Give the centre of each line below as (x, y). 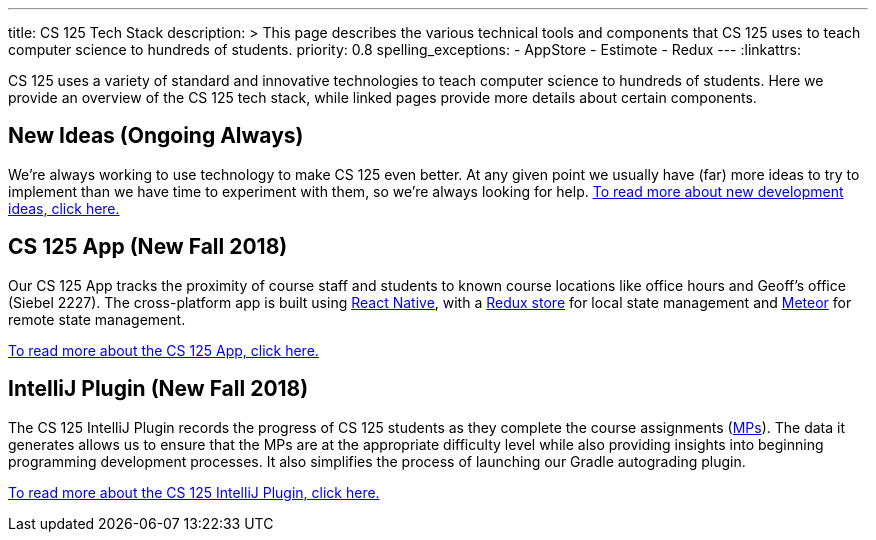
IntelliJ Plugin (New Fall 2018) (158, 389)
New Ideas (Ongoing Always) (156, 136)
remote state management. (97, 319)
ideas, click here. (64, 208)
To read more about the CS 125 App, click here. (163, 350)
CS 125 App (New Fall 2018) (148, 247)
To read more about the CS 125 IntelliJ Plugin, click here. (194, 492)
